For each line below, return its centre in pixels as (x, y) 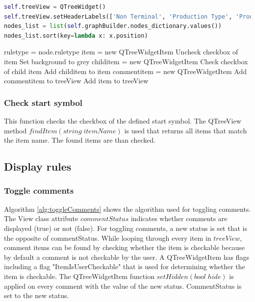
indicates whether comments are (179, 218)
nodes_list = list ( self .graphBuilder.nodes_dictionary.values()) (113, 26)
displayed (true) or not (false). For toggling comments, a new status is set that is (126, 228)
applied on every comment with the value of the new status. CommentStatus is (123, 286)
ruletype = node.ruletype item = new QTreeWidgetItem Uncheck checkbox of (121, 52)
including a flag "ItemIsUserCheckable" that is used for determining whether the (125, 266)
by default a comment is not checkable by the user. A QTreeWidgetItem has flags (127, 257)
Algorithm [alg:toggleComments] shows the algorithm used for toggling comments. (127, 209)
